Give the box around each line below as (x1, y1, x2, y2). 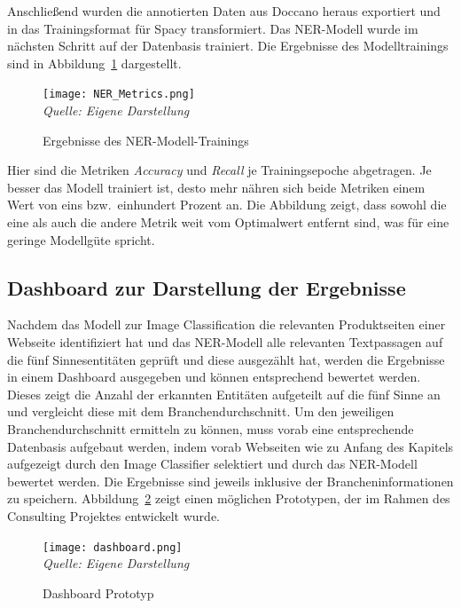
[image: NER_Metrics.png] (43, 88, 195, 101)
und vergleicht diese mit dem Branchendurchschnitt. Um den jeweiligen (7, 402, 395, 421)
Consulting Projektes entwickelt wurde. (7, 506, 220, 525)
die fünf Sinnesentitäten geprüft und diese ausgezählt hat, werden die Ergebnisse (7, 350, 445, 368)
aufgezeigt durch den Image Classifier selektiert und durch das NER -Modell (7, 454, 418, 473)
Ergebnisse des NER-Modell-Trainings (43, 130, 249, 149)
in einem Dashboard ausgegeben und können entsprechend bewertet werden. (7, 367, 421, 386)
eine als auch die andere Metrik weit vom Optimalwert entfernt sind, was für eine (7, 213, 449, 231)
